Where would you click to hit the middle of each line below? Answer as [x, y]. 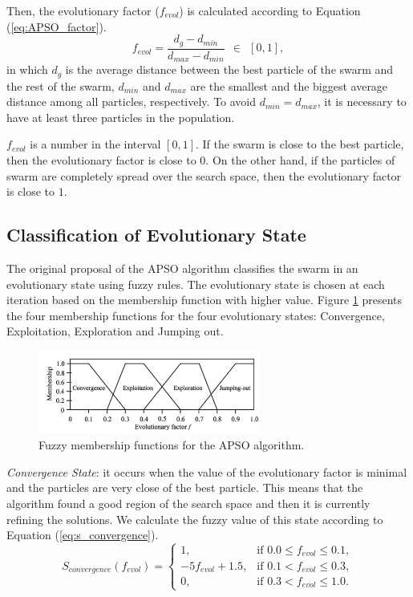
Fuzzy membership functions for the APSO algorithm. [172, 445]
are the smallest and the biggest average [289, 85]
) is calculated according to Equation [270, 10]
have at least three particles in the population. [121, 117]
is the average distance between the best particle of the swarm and [229, 69]
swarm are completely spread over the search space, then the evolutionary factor [204, 175]
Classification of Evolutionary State [156, 235]
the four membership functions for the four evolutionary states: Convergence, [196, 315]
